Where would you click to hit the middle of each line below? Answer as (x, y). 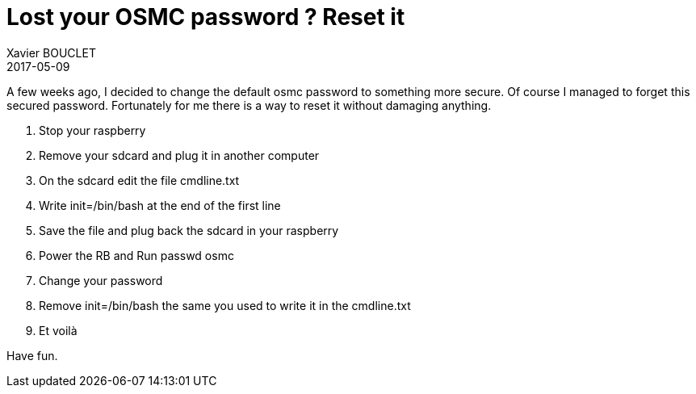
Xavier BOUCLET (51, 52)
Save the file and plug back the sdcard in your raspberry (189, 230)
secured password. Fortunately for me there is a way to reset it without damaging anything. (249, 105)
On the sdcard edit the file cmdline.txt (139, 180)
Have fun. (32, 355)
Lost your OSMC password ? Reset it (206, 17)
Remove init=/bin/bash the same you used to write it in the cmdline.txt (225, 305)
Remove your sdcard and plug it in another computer (179, 155)
